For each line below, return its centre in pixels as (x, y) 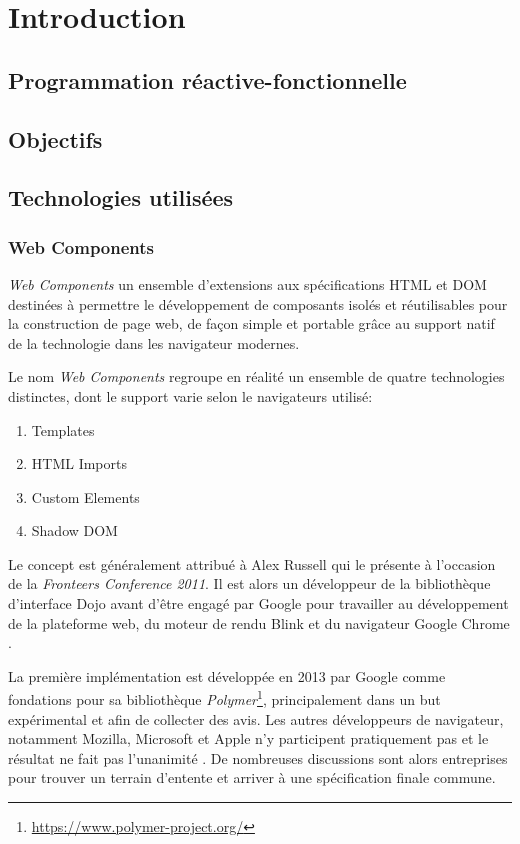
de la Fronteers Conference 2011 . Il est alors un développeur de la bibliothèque (249, 583)
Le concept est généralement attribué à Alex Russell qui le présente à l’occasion (252, 563)
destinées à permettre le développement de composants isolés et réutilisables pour (258, 303)
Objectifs (55, 138)
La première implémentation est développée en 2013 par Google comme (227, 675)
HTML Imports (79, 463)
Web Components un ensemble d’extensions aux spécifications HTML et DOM (247, 283)
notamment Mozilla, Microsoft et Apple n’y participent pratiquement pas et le (248, 738)
